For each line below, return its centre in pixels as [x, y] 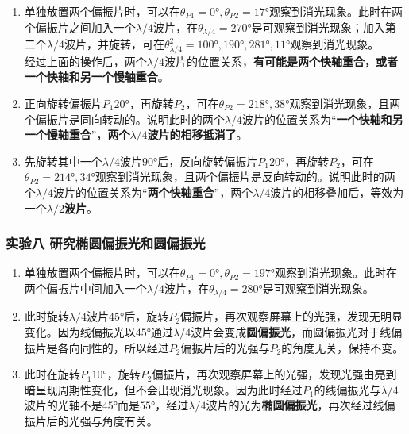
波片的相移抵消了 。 [197, 134]
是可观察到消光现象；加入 [318, 27]
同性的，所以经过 [124, 347]
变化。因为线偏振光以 [80, 331]
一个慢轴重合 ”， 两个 [77, 134]
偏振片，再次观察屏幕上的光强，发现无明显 [291, 316]
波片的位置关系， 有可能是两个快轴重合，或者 [281, 61]
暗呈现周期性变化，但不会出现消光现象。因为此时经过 [163, 389]
